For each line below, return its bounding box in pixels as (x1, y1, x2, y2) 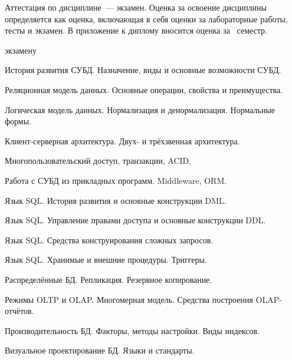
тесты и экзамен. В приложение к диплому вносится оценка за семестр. (5, 24, 267, 37)
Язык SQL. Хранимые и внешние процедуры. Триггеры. (5, 253, 207, 266)
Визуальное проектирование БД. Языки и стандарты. (5, 344, 195, 356)
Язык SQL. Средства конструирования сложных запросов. (5, 233, 214, 246)
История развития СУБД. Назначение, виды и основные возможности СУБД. (5, 64, 281, 76)
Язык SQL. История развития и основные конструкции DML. (5, 194, 227, 206)
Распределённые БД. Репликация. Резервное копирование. (5, 273, 212, 285)
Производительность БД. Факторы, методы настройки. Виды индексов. (5, 324, 260, 336)
